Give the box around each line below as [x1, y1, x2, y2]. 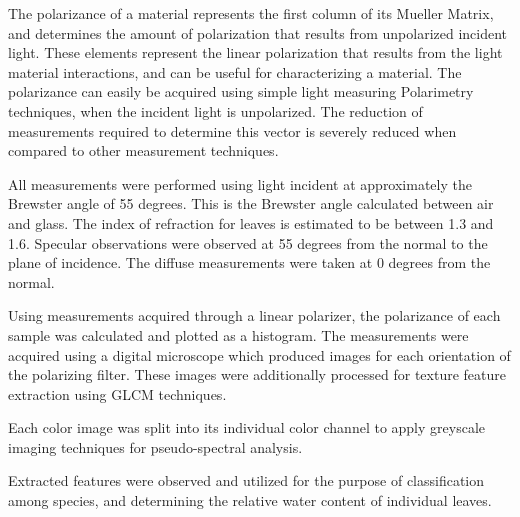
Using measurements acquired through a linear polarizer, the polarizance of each [8, 305, 501, 326]
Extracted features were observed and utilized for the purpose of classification [8, 470, 485, 491]
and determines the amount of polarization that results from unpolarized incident [8, 22, 508, 43]
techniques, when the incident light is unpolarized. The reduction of [8, 100, 423, 121]
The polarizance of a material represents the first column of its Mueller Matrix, [8, 3, 494, 23]
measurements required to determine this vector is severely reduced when [8, 120, 457, 141]
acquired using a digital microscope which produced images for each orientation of [8, 344, 511, 365]
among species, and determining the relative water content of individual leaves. [8, 490, 492, 511]
